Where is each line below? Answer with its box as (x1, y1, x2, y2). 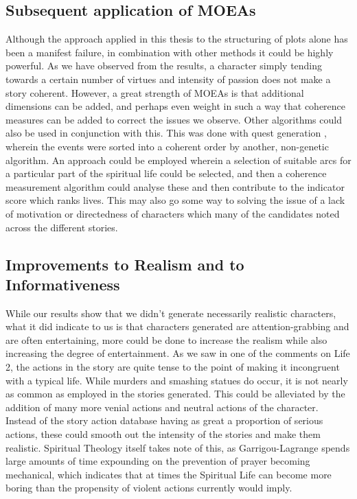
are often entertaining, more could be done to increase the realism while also (5, 332, 327, 347)
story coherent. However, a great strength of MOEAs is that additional (5, 85, 304, 100)
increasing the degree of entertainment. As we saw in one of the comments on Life (5, 346, 350, 360)
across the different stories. (5, 220, 118, 234)
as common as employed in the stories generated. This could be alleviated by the (5, 386, 345, 401)
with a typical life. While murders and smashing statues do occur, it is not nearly (5, 373, 348, 387)
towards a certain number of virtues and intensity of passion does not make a (5, 71, 331, 86)
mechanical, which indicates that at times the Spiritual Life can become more (5, 467, 332, 481)
